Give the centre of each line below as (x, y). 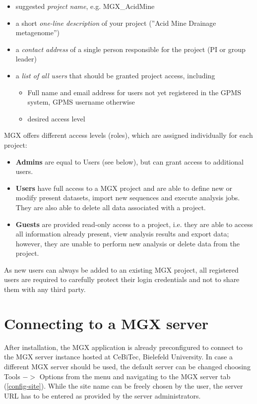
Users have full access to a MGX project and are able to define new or (124, 188)
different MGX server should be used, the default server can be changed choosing (127, 366)
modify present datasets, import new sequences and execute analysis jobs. (128, 198)
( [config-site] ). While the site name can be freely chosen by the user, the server (124, 386)
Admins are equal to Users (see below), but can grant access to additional (129, 161)
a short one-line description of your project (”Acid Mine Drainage (116, 23)
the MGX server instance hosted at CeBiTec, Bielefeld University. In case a (118, 357)
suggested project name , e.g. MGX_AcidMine (85, 6)
